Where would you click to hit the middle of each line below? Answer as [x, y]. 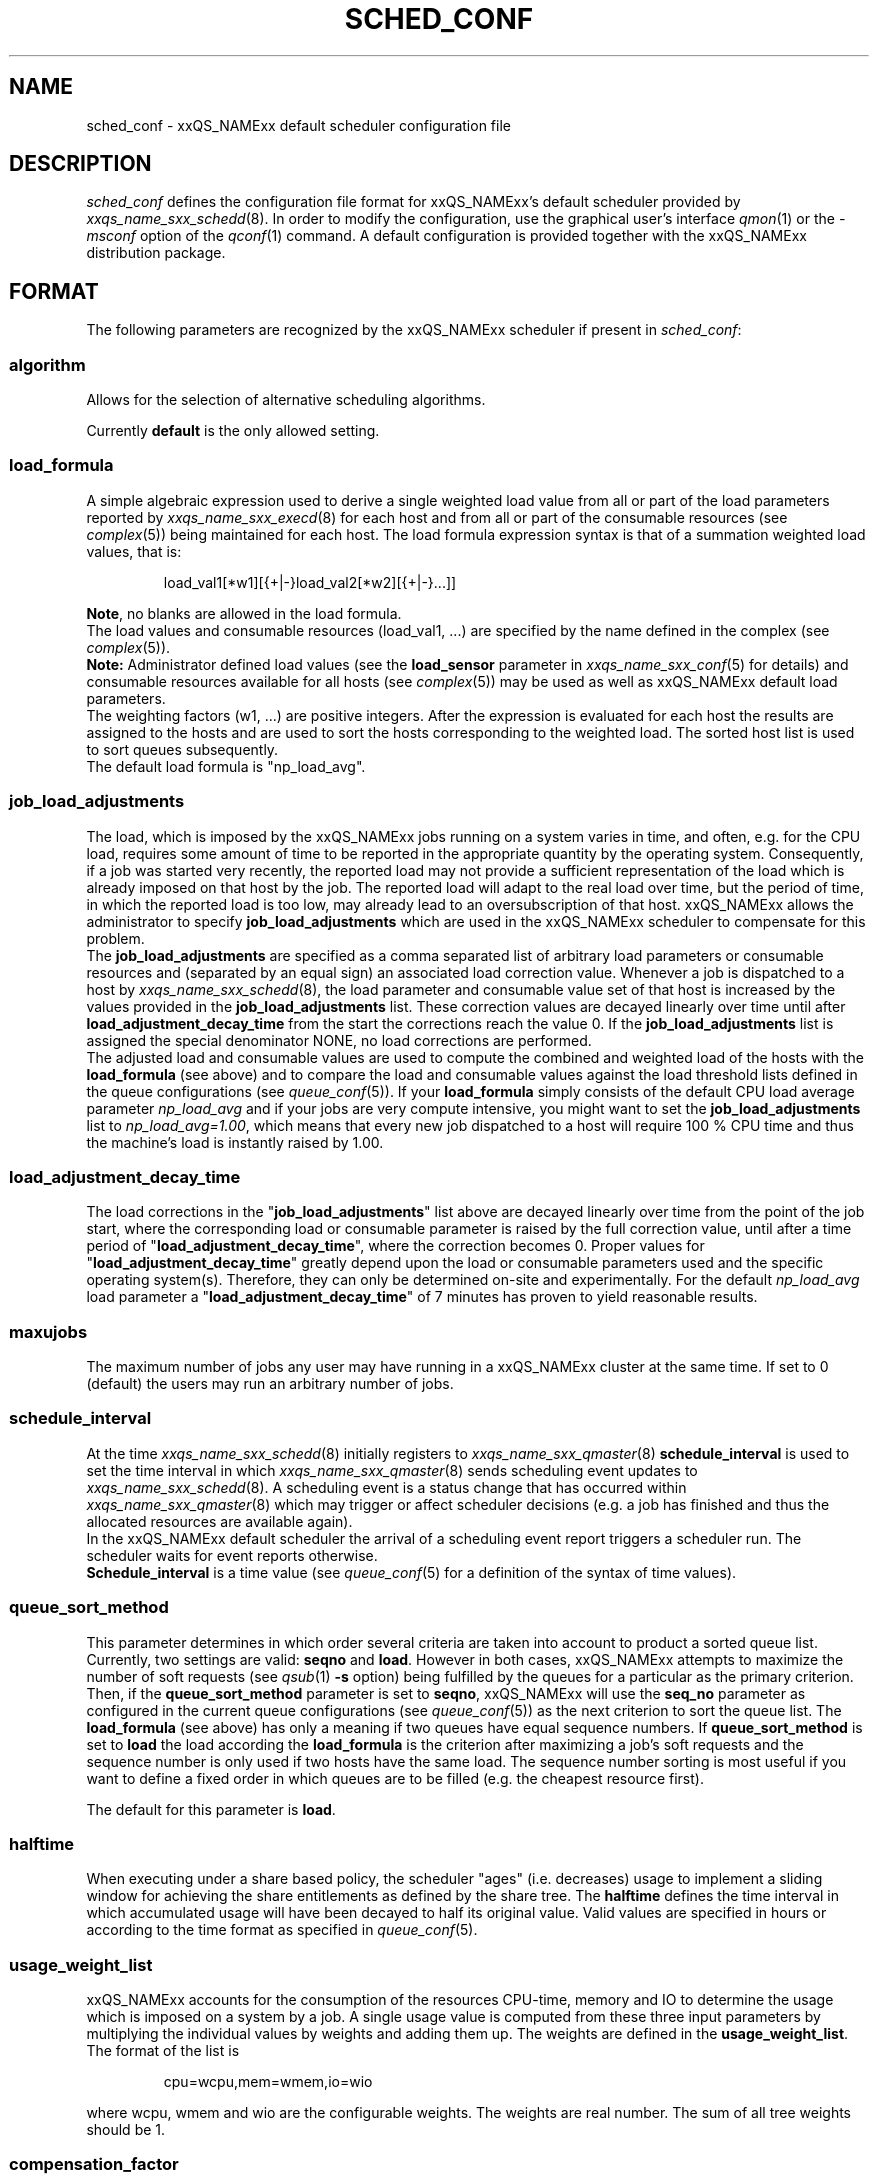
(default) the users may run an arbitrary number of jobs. [270, 1384]
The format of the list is [163, 2051]
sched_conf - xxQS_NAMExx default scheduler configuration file [298, 125]
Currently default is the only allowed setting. [233, 431]
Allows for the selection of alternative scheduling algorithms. [286, 400]
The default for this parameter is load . [211, 1809]
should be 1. [126, 2130]
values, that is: [134, 551]
